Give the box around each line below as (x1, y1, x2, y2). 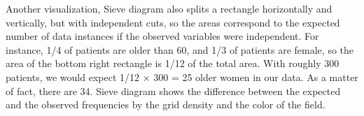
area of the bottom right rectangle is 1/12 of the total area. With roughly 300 (6, 56, 339, 71)
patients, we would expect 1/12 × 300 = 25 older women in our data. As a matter (6, 69, 358, 84)
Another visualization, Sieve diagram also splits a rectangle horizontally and (6, 1, 332, 15)
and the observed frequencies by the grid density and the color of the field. (6, 97, 325, 112)
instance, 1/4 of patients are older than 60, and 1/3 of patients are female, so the (6, 42, 354, 57)
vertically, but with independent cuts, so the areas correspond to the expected (6, 15, 340, 29)
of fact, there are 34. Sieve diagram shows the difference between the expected (6, 83, 341, 98)
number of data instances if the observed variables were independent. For (6, 29, 319, 43)
